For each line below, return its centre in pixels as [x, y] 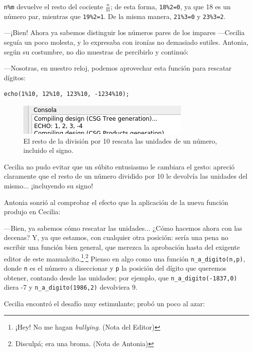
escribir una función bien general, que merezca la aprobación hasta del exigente [122, 247]
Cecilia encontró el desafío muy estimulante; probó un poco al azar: [104, 303]
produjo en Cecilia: [32, 212]
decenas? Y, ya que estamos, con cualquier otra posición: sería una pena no [116, 237]
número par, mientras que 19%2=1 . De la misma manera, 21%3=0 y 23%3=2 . [115, 16]
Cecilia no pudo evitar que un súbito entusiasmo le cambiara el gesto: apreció [119, 166]
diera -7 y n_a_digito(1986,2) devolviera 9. [71, 287]
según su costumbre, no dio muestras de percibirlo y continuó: [96, 51]
